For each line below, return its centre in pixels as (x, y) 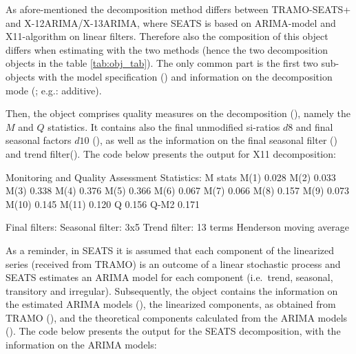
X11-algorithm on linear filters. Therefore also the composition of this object (167, 36)
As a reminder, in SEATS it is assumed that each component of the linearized (170, 250)
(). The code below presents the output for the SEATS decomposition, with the (173, 331)
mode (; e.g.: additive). (54, 90)
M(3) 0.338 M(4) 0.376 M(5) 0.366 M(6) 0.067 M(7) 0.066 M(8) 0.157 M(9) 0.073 (177, 190)
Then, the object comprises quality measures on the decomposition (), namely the (178, 113)
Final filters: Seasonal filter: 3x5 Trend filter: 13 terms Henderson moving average (177, 227)
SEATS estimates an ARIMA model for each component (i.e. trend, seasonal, (169, 277)
